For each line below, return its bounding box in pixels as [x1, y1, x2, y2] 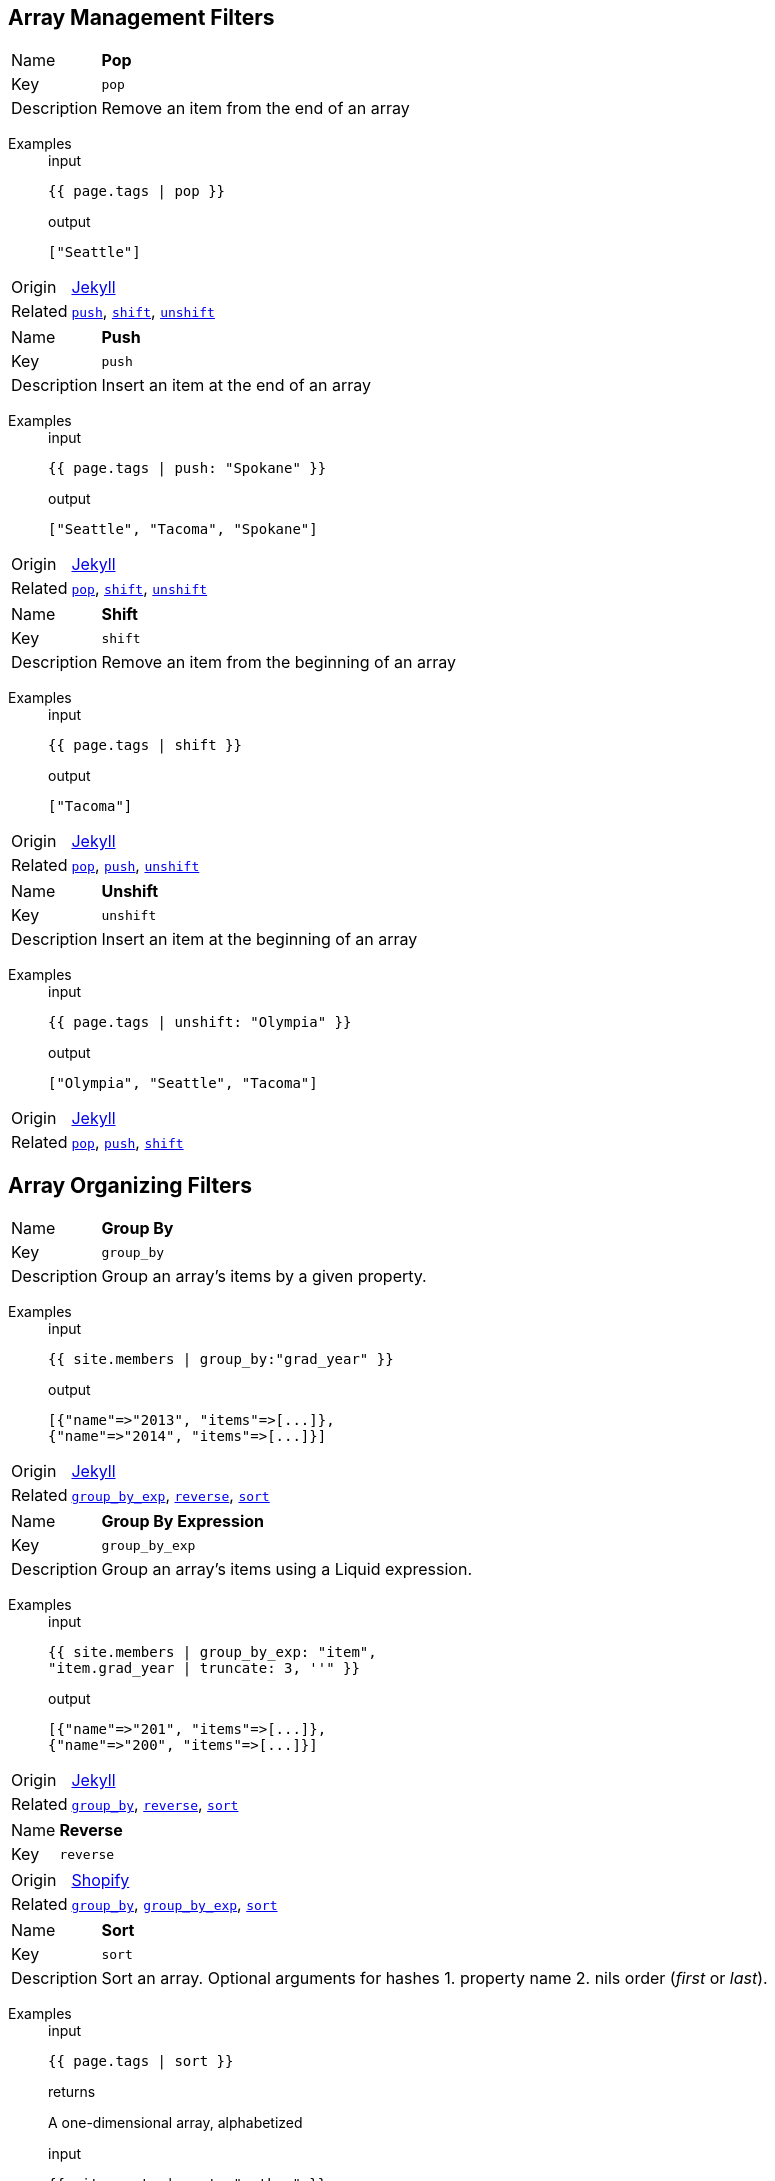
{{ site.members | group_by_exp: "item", [48, 1644, 377, 1661]
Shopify [71, 1870, 130, 1891]
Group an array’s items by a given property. [101, 1266, 427, 1287]
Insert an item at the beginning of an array [101, 929, 418, 950]
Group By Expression [101, 1511, 265, 1532]
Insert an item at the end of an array [101, 375, 372, 396]
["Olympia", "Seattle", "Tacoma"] [48, 1075, 318, 1092]
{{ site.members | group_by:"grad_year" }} [48, 1351, 394, 1368]
